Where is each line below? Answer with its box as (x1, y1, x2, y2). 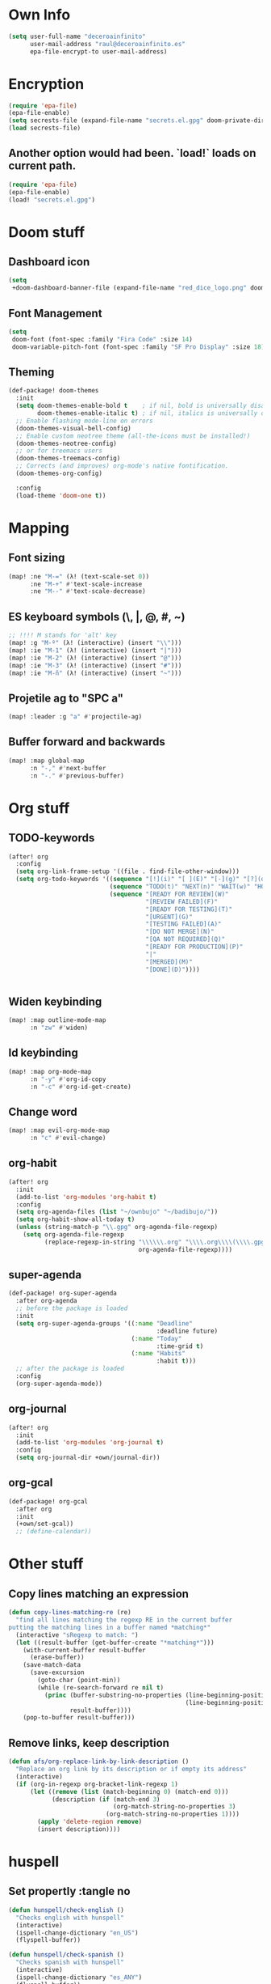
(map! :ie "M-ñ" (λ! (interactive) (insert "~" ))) (8, 669, 182, 677)
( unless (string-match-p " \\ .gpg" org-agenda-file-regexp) (15, 1223, 219, 1232)
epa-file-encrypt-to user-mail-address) (29, 47, 168, 56)
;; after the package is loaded (15, 1365, 125, 1373)
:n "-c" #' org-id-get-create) (29, 1083, 131, 1091)
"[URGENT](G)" (145, 913, 194, 921)
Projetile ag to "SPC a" (8, 691, 123, 705)
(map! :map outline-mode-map (8, 1016, 106, 1024)
